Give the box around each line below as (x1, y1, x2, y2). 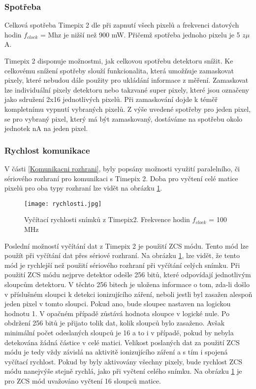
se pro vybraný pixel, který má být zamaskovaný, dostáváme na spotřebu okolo (4, 113, 243, 124)
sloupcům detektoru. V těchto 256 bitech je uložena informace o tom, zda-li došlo (4, 279, 250, 289)
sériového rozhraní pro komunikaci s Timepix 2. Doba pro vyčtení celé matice (4, 173, 238, 183)
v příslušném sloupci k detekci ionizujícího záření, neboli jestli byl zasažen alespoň (4, 289, 253, 299)
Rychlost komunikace (4, 144, 90, 156)
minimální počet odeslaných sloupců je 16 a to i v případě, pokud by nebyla (4, 327, 234, 337)
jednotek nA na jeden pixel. (4, 123, 88, 133)
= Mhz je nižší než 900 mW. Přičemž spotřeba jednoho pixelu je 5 (40, 29, 240, 39)
